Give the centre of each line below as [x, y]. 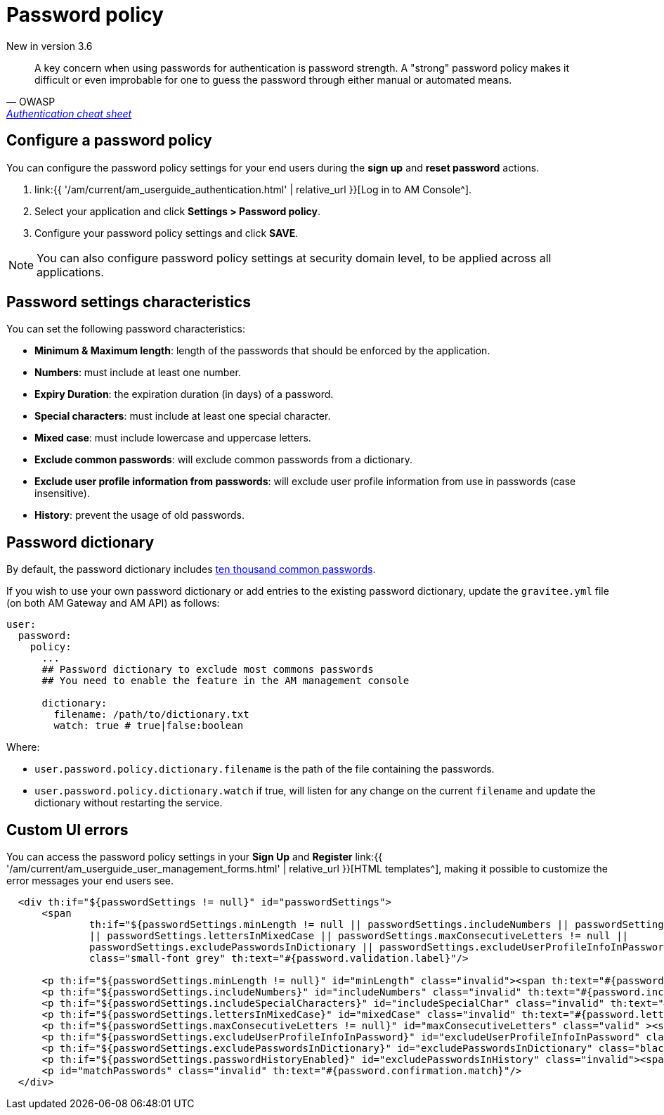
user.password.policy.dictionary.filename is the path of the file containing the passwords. [265, 769]
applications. [70, 272]
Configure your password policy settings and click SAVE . [167, 233]
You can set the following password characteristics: [126, 329]
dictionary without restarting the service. [129, 803]
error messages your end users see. [90, 881]
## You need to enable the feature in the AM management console [226, 681]
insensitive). [62, 494]
